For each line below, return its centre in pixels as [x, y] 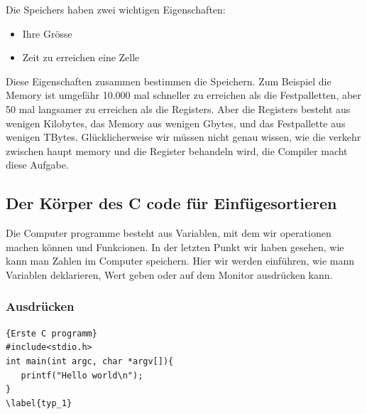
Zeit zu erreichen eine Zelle [81, 57]
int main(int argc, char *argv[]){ [90, 361]
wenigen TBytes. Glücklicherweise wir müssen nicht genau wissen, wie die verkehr [183, 137]
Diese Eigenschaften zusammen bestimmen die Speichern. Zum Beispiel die [169, 81]
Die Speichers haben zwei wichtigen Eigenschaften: [116, 9]
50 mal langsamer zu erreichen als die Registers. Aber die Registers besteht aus [178, 108]
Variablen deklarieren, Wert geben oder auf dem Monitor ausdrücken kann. [169, 274]
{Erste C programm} [51, 333]
